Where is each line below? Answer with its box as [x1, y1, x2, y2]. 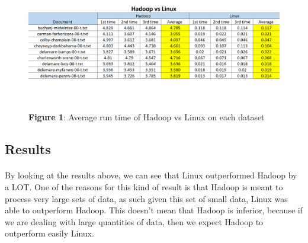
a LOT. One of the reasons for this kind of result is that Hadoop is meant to [5, 180, 283, 193]
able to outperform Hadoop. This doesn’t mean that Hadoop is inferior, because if [5, 204, 303, 216]
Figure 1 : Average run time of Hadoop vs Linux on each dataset [28, 111, 265, 123]
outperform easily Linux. [5, 227, 94, 239]
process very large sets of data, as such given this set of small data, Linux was [5, 192, 288, 204]
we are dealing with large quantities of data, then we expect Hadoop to [5, 215, 264, 228]
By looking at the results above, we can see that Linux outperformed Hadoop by [5, 169, 297, 181]
